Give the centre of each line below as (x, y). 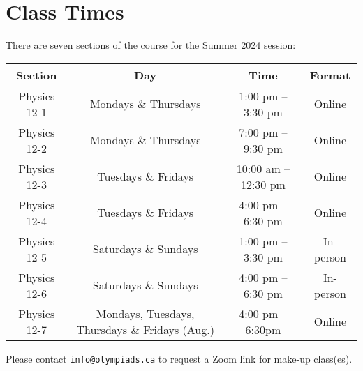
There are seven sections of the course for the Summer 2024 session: (151, 45)
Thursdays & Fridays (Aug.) (145, 329)
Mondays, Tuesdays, (145, 313)
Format (330, 75)
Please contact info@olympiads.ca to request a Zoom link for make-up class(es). (179, 358)
